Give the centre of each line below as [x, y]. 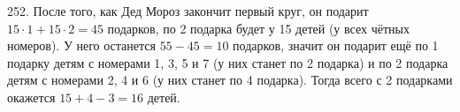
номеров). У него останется [81, 45]
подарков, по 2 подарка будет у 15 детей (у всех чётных [258, 28]
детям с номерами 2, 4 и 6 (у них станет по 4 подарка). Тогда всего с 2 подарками [230, 80]
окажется [31, 97]
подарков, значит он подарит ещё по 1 [336, 45]
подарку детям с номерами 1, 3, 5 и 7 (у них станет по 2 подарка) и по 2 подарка [228, 62]
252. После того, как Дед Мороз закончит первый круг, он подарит [188, 11]
